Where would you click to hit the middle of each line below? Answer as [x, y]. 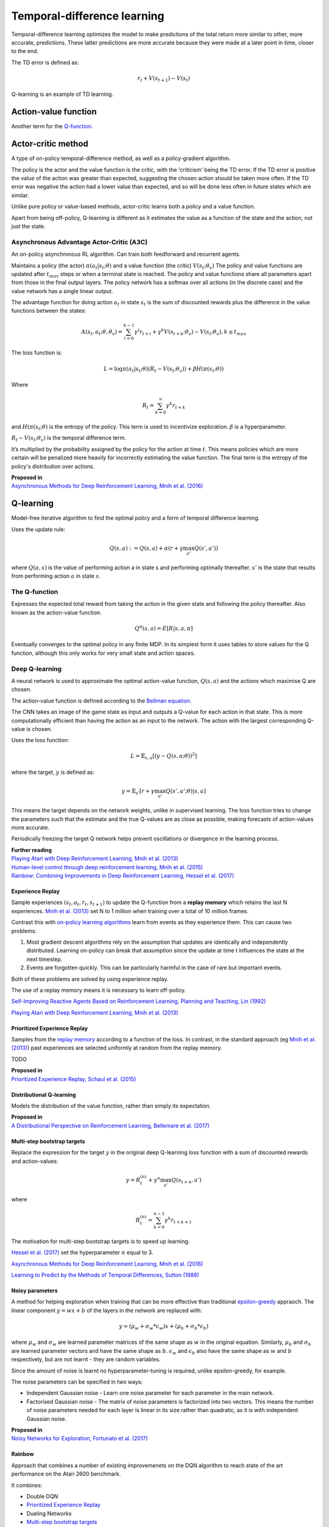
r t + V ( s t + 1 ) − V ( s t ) [164, 79]
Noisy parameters [34, 1290]
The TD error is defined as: [45, 62]
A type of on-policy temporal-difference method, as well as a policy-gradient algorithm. [121, 158]
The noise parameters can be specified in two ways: [77, 1382]
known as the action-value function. [56, 612]
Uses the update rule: [38, 529]
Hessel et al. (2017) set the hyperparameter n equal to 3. [82, 1253]
